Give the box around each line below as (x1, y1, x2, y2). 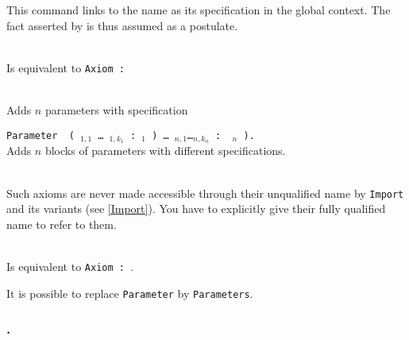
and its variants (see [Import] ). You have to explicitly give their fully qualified (6, 200, 386, 217)
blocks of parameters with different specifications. (44, 142, 286, 159)
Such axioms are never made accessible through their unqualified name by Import (6, 184, 404, 201)
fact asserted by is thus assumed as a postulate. (6, 17, 238, 33)
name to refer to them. (6, 215, 117, 232)
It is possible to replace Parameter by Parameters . (6, 284, 253, 301)
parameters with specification (44, 101, 188, 118)
